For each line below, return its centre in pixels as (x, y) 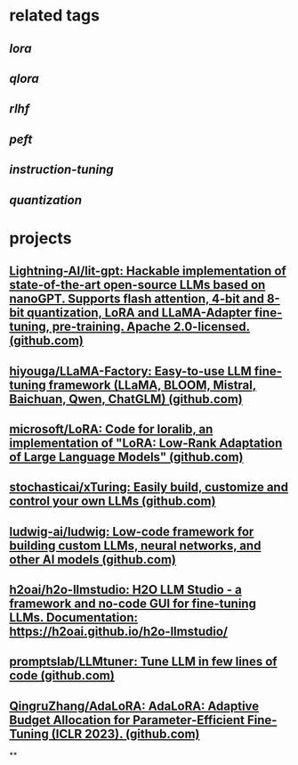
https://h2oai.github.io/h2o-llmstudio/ (119, 632)
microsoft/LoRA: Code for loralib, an (111, 429)
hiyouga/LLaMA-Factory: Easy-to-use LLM (130, 371)
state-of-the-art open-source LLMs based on (137, 285)
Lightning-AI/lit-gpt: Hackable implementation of (148, 271)
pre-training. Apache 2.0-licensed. (151, 327)
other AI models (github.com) (93, 559)
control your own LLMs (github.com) (113, 502)
